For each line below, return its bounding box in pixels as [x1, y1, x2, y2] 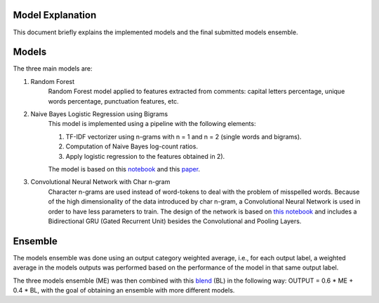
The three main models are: [13, 64, 93, 73]
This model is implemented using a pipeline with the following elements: [48, 120, 256, 128]
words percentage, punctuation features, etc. [48, 97, 179, 105]
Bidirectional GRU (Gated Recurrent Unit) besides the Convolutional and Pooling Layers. [48, 217, 302, 225]
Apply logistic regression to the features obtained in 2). [65, 152, 225, 160]
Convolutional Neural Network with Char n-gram [30, 178, 171, 186]
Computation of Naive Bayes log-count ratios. [65, 142, 198, 150]
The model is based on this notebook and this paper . [48, 164, 200, 173]
